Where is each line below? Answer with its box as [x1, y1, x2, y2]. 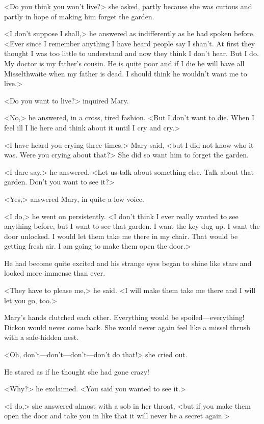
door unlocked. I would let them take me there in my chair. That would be [4, 230, 238, 241]
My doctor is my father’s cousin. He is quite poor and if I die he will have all [4, 58, 245, 68]
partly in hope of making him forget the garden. [4, 11, 154, 21]
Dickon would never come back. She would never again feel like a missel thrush [4, 322, 251, 332]
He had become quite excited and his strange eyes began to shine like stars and [4, 257, 252, 268]
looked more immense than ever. [4, 268, 105, 278]
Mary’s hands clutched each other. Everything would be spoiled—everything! [4, 312, 245, 323]
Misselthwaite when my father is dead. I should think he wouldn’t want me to [4, 68, 247, 78]
